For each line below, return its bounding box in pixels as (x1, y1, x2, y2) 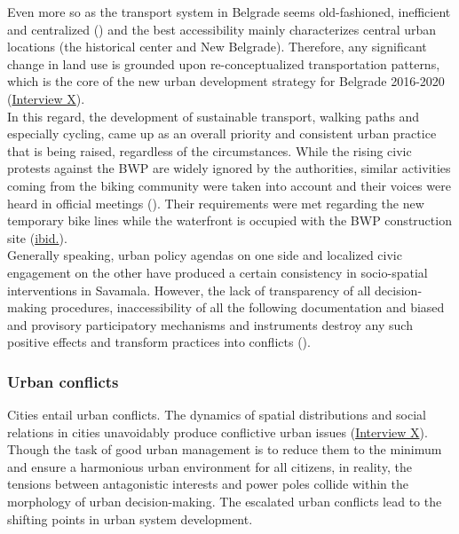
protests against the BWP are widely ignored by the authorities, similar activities (7, 159, 451, 177)
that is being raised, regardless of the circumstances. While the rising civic (7, 141, 412, 160)
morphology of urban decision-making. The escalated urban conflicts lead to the (7, 492, 442, 511)
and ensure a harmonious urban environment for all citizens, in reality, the (7, 457, 412, 475)
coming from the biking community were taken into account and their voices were (7, 176, 451, 194)
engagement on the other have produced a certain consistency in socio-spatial (7, 263, 428, 281)
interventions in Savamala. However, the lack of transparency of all (7, 280, 371, 299)
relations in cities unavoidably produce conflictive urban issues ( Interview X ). (7, 422, 428, 441)
